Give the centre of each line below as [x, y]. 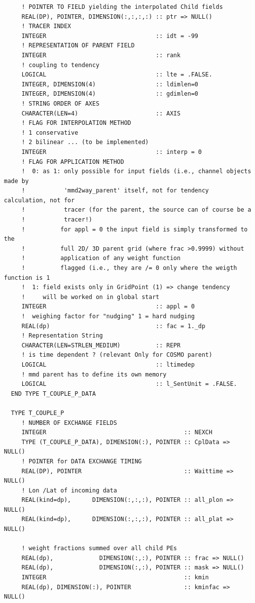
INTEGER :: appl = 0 [108, 307]
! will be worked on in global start [90, 297]
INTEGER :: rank [101, 55]
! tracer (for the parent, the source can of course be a [136, 210]
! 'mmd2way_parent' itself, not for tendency [115, 191]
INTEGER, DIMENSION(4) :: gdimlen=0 [110, 94]
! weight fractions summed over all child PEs [99, 548]
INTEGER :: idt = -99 [110, 36]
